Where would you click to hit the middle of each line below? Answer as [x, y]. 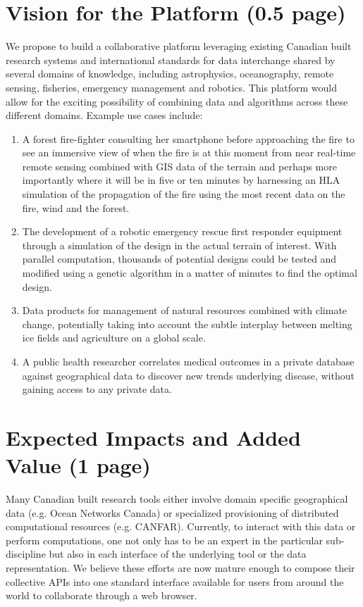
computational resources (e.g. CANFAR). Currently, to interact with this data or [181, 526]
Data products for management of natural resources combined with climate [185, 310]
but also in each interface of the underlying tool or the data [178, 554]
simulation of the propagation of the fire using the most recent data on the [184, 194]
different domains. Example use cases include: [104, 115]
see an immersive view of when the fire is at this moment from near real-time [189, 152]
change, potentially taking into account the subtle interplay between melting [187, 324]
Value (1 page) [78, 465]
